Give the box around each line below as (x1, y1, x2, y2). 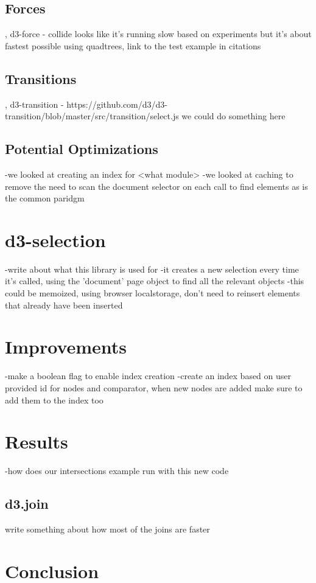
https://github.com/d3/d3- (66, 97, 168, 110)
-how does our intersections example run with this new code (5, 464, 229, 477)
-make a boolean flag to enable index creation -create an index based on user (5, 369, 292, 382)
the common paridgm (5, 192, 85, 204)
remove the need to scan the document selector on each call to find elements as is (5, 180, 308, 192)
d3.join (5, 494, 49, 513)
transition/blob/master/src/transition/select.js (5, 110, 179, 122)
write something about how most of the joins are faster (5, 523, 210, 536)
